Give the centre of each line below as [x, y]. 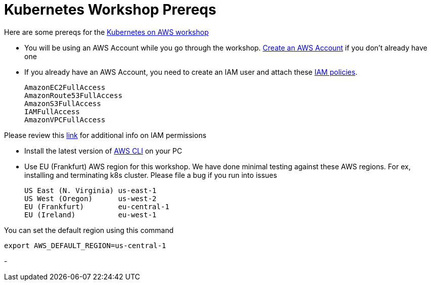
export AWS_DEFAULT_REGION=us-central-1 [85, 245]
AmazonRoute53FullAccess [73, 95]
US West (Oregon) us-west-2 [91, 198]
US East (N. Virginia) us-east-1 [91, 190]
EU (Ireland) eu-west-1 [91, 215]
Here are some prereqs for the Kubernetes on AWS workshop [106, 32]
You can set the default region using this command [89, 230]
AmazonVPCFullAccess [65, 120]
